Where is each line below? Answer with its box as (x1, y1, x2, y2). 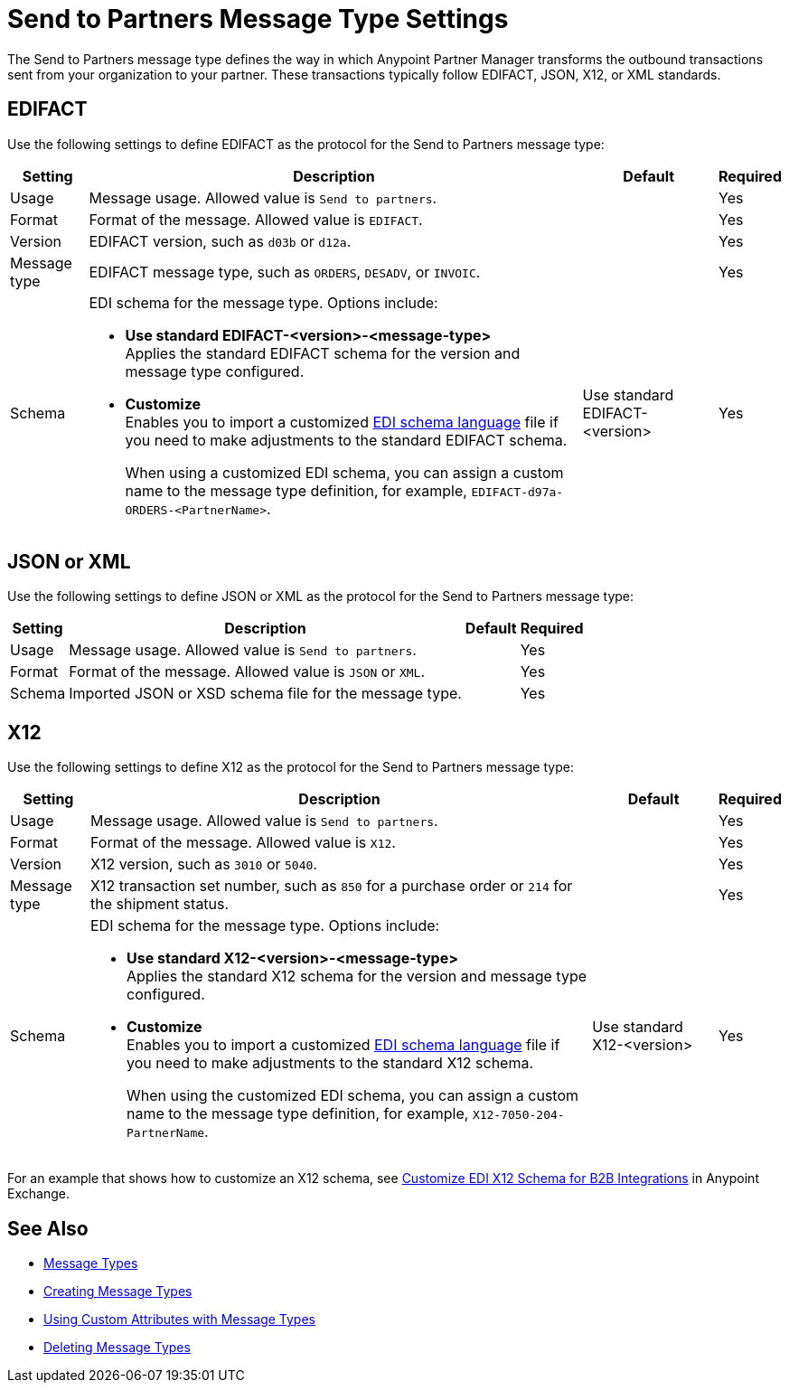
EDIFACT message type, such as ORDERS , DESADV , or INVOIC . (89, 262, 481, 281)
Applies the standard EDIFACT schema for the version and (125, 343, 521, 362)
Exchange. (7, 1186, 70, 1202)
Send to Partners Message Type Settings (7, 4, 509, 34)
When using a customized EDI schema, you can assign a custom (125, 463, 564, 482)
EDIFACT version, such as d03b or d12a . (89, 231, 352, 250)
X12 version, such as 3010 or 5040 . (89, 855, 317, 874)
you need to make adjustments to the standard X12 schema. (126, 1054, 534, 1073)
